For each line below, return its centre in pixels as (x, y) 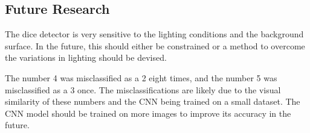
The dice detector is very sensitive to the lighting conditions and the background (154, 34)
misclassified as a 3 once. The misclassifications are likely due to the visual (143, 89)
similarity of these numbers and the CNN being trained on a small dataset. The (153, 101)
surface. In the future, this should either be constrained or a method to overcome (155, 45)
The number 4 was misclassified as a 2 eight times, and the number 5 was (141, 77)
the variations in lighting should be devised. (86, 57)
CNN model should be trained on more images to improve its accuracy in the (148, 113)
